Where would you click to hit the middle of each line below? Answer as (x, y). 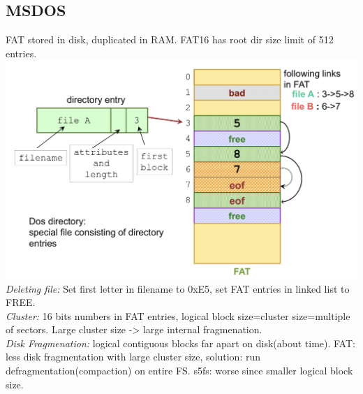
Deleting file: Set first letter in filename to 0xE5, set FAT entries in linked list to (178, 288)
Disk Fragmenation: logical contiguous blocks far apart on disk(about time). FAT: (180, 343)
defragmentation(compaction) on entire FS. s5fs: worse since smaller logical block (179, 371)
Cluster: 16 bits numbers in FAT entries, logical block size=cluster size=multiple (178, 315)
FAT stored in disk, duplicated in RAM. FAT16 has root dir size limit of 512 (170, 39)
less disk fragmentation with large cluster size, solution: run (133, 357)
